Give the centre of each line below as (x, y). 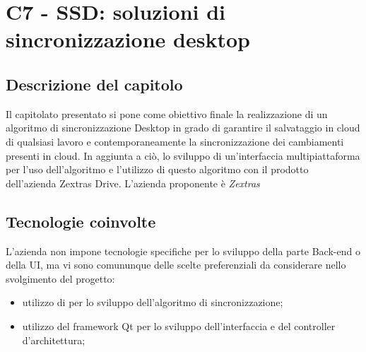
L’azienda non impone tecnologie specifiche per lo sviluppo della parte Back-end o (183, 251)
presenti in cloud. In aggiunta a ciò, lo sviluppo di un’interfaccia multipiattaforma (183, 155)
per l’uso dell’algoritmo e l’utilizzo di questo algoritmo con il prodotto (157, 169)
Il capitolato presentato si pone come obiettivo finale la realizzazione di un (167, 113)
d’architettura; (54, 340)
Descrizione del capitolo (94, 84)
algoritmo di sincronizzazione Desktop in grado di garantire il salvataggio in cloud (183, 128)
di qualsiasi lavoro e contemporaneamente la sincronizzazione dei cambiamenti (175, 141)
